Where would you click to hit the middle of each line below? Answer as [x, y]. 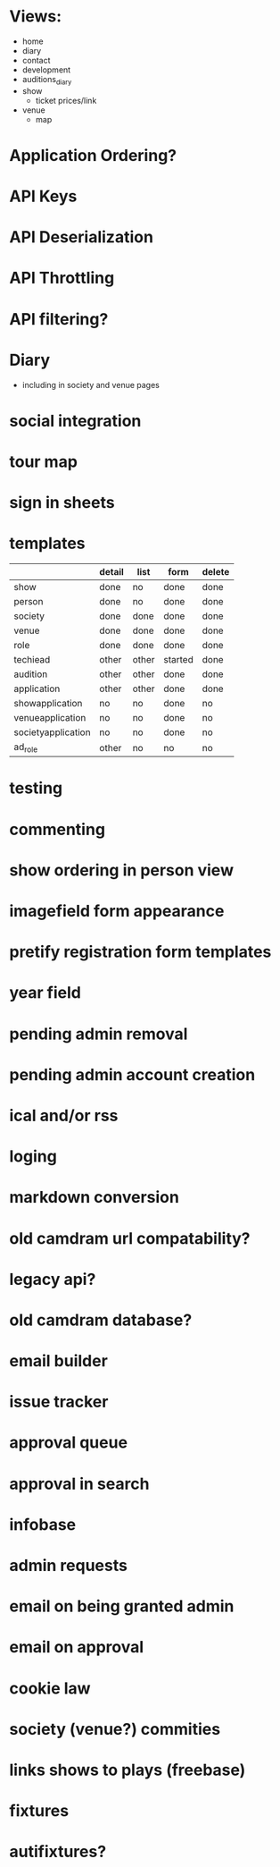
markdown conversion [95, 1198]
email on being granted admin [122, 1606]
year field [45, 993]
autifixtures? [58, 1852]
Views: [36, 17]
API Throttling [62, 278]
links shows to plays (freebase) [128, 1770]
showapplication [48, 704]
